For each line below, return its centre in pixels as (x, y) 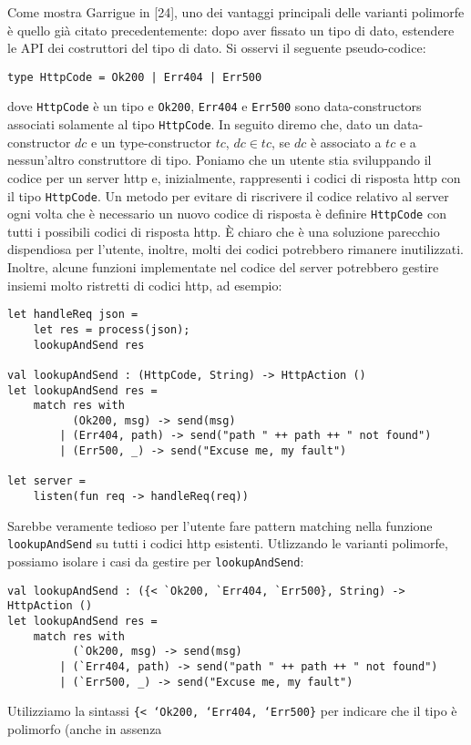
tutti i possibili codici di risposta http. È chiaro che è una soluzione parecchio (224, 231)
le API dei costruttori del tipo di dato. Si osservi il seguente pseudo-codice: (217, 48)
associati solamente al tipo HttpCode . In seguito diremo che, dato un (199, 124)
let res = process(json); (112, 329)
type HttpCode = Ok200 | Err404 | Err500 (135, 77)
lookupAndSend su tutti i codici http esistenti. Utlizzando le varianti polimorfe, (228, 543)
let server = (46, 481)
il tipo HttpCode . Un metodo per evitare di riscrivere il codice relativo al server (228, 195)
